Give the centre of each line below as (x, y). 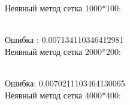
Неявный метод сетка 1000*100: (63, 8)
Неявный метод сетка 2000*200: (63, 51)
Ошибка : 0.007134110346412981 (64, 40)
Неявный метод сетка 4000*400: (63, 95)
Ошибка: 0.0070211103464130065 (65, 83)
